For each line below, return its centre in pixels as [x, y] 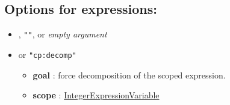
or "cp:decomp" [47, 54]
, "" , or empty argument [63, 34]
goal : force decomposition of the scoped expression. [129, 75]
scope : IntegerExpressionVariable [96, 95]
